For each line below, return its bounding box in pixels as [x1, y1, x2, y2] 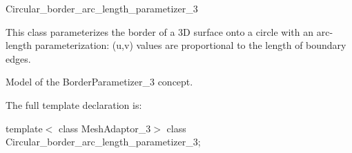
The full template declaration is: [6, 97, 142, 112]
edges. [6, 51, 31, 65]
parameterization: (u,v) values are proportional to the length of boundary [35, 38, 346, 52]
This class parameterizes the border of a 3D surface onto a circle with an [6, 24, 314, 39]
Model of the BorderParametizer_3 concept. [6, 74, 193, 89]
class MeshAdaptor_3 [58, 121, 151, 135]
